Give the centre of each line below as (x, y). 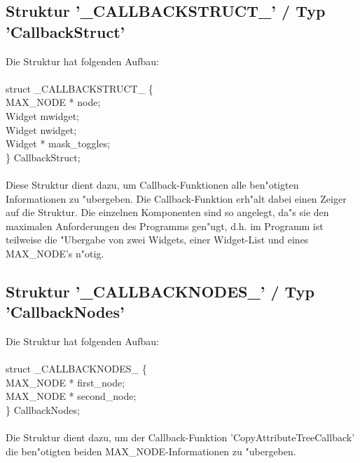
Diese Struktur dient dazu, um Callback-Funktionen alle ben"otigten (152, 184)
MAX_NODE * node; (53, 102)
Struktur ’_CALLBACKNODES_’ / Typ (160, 291)
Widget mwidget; (42, 115)
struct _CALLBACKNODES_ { (76, 369)
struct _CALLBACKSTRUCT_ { (79, 88)
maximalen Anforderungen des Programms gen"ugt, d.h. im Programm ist (165, 226)
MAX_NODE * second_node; (71, 396)
